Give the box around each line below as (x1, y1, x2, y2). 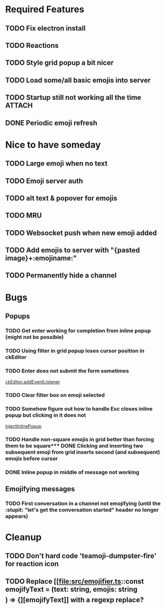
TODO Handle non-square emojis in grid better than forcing (5, 436, 154, 443)
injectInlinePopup (5, 423, 42, 429)
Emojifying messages (5, 485, 75, 493)
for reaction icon (5, 560, 59, 568)
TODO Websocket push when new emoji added (5, 229, 157, 237)
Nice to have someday (5, 139, 101, 150)
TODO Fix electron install (5, 24, 86, 33)
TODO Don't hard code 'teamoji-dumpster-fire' (5, 552, 157, 561)
